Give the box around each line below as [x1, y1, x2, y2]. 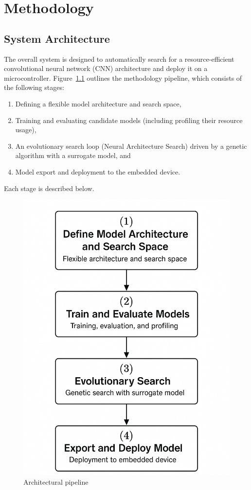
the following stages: [4, 82, 64, 92]
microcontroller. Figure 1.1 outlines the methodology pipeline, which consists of [4, 72, 242, 83]
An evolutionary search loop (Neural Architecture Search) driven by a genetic [15, 140, 247, 151]
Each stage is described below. [4, 183, 94, 193]
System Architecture [4, 31, 110, 46]
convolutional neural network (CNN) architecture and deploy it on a [4, 63, 208, 73]
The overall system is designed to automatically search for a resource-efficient [4, 53, 234, 64]
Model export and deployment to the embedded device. [15, 166, 180, 176]
